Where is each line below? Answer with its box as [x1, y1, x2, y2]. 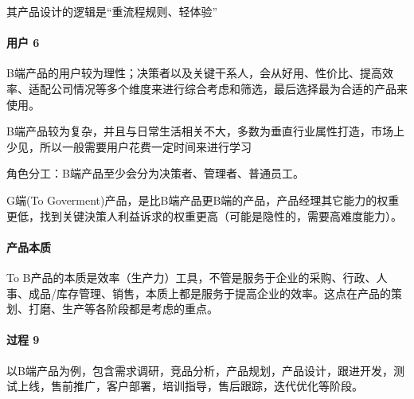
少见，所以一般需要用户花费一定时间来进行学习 [6, 138, 252, 155]
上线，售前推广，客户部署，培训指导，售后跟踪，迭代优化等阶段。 [17, 377, 363, 394]
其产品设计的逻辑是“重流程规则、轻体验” [6, 3, 218, 19]
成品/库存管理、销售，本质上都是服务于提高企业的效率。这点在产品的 [28, 284, 391, 301]
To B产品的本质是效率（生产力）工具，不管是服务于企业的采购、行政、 [6, 268, 377, 285]
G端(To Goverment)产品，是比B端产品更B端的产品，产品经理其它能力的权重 [6, 191, 400, 208]
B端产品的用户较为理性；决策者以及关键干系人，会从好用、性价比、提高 [6, 65, 382, 81]
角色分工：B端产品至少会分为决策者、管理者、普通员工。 [6, 165, 304, 182]
